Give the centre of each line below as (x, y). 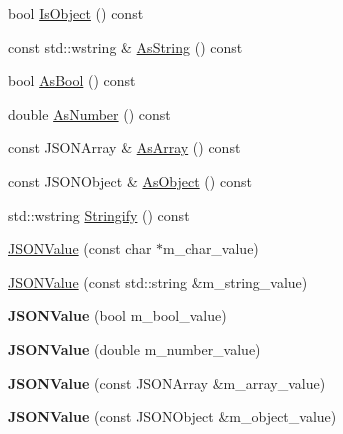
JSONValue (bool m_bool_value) (117, 315)
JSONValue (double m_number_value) (134, 348)
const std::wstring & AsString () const (125, 46)
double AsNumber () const (89, 113)
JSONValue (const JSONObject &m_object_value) (172, 416)
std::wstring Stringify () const (99, 214)
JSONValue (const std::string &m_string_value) (158, 281)
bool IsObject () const (76, 13)
